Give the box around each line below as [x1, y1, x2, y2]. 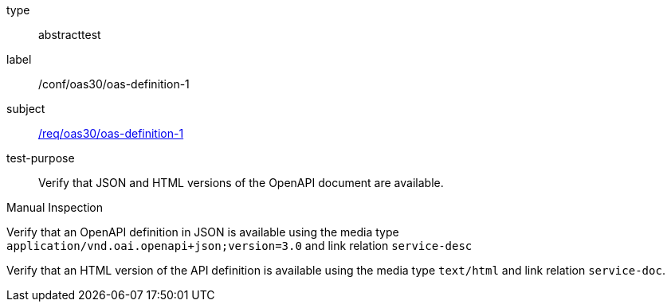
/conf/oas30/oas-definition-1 [38, 77, 190, 91]
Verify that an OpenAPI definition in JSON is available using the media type [6, 225, 399, 239]
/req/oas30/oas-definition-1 [38, 127, 184, 140]
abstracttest [38, 28, 101, 41]
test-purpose [6, 151, 75, 165]
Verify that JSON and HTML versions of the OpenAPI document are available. [38, 176, 444, 189]
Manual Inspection [6, 201, 104, 214]
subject [6, 102, 45, 115]
